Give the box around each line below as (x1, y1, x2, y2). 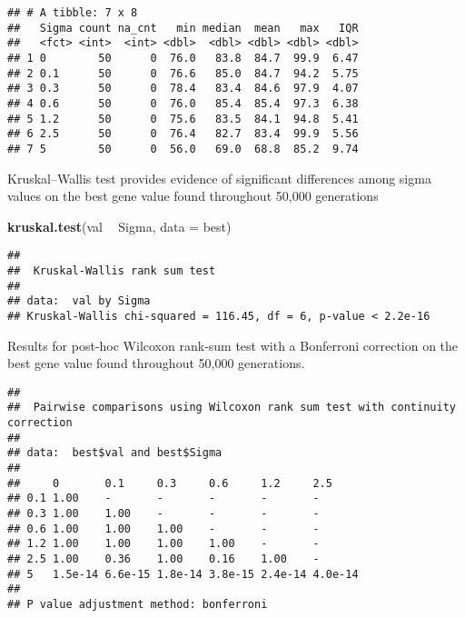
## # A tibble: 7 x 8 (7, 6, 138, 19)
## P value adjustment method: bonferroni (7, 598, 268, 611)
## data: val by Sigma (7, 294, 151, 308)
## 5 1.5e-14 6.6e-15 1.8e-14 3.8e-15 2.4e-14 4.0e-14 (7, 567, 359, 581)
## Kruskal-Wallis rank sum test (7, 264, 216, 277)
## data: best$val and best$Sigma (7, 446, 223, 460)
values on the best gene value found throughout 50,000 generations (7, 186, 379, 205)
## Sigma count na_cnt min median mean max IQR (7, 21, 359, 35)
